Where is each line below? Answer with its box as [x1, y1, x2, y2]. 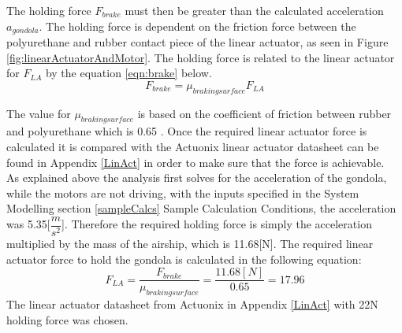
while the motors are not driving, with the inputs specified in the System [6, 184, 359, 201]
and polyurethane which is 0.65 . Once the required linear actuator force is [6, 123, 367, 139]
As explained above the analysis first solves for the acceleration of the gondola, [6, 169, 387, 186]
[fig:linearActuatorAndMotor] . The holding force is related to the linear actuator [6, 49, 395, 65]
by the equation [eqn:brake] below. [45, 65, 212, 81]
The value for [6, 105, 71, 121]
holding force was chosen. [6, 311, 128, 327]
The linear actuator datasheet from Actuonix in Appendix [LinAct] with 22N [6, 296, 378, 313]
